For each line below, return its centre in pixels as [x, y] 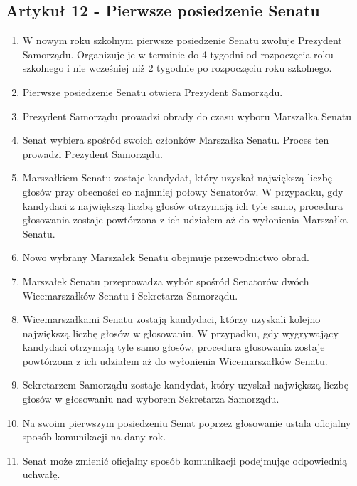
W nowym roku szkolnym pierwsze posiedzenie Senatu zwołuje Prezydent [182, 40]
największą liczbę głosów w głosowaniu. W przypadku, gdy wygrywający [180, 333]
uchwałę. [41, 474]
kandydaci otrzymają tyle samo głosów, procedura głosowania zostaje [174, 347]
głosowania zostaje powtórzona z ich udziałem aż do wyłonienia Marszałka [185, 220]
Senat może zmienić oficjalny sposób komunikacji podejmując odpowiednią [185, 460]
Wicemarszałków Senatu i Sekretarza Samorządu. [130, 295]
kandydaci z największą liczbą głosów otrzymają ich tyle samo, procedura [183, 205]
